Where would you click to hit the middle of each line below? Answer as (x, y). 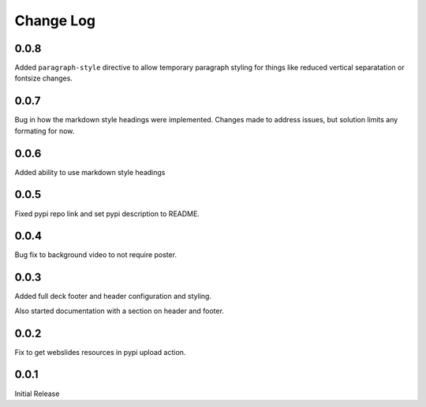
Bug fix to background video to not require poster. (96, 255)
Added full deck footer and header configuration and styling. (113, 297)
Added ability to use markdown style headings (90, 172)
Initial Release (37, 394)
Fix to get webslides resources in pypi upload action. (100, 352)
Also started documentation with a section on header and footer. (120, 311)
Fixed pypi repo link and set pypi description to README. (107, 214)
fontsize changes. (43, 78)
